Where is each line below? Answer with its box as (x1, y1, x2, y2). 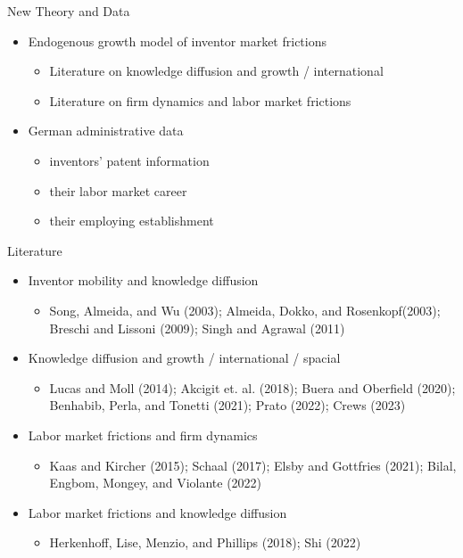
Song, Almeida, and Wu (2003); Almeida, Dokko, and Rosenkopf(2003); (49, 300, 441, 319)
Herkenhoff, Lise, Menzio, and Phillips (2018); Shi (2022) (49, 533, 361, 552)
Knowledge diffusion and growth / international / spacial (28, 349, 341, 367)
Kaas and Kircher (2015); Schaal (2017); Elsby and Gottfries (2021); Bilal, (49, 455, 457, 474)
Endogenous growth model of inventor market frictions (28, 31, 327, 50)
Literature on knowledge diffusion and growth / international (49, 62, 384, 80)
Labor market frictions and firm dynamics (28, 425, 258, 444)
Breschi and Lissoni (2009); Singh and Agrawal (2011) (49, 318, 345, 337)
